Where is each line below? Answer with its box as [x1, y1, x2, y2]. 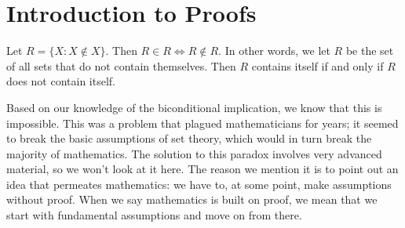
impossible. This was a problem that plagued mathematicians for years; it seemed [6, 114, 399, 131]
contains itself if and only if [251, 57, 384, 74]
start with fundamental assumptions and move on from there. [6, 207, 302, 223]
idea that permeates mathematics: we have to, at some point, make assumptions [6, 176, 392, 192]
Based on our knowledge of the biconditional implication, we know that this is [6, 99, 382, 115]
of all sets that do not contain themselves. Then [6, 57, 236, 74]
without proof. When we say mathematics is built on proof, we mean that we [6, 191, 378, 208]
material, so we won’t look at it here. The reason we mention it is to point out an [6, 161, 399, 177]
